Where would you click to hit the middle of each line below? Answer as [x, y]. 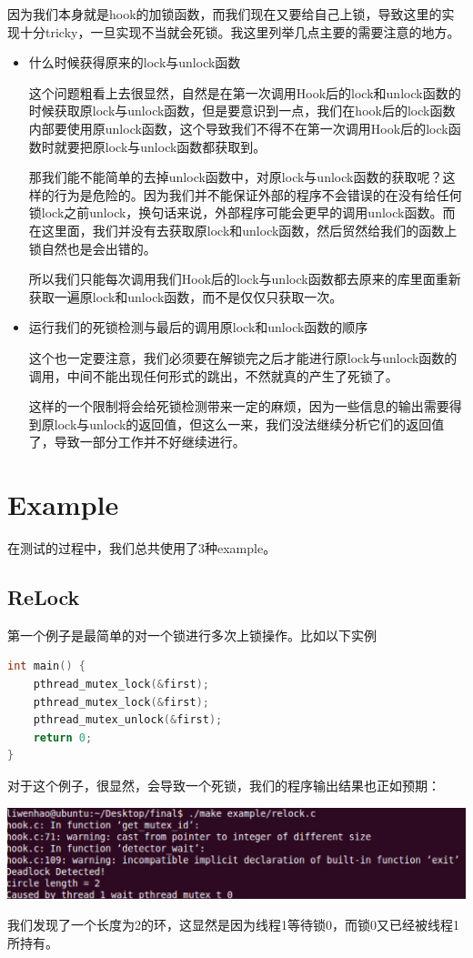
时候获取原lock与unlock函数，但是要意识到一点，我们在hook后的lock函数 [242, 111]
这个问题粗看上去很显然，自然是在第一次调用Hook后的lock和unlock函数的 [245, 92]
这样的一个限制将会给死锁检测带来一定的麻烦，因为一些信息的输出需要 [239, 406]
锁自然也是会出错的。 [92, 248]
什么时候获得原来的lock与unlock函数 [135, 62]
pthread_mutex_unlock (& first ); [128, 720]
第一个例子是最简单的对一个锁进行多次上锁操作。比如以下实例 [192, 635]
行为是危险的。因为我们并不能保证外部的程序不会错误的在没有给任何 [258, 194]
